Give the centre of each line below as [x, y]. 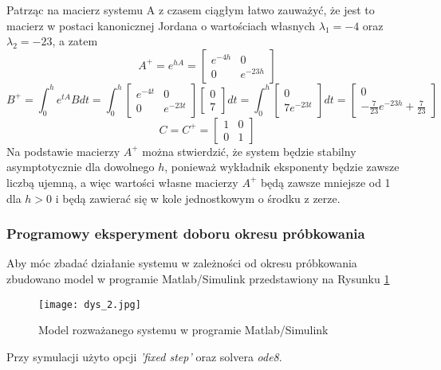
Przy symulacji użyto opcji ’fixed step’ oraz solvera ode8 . [144, 356]
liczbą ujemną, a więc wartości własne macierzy [122, 182]
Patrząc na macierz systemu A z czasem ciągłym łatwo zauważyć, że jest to [191, 10]
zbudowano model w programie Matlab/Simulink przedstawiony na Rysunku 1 [198, 278]
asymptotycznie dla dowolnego [81, 167]
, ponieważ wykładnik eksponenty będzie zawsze [282, 167]
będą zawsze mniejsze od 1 [325, 182]
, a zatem [75, 41]
